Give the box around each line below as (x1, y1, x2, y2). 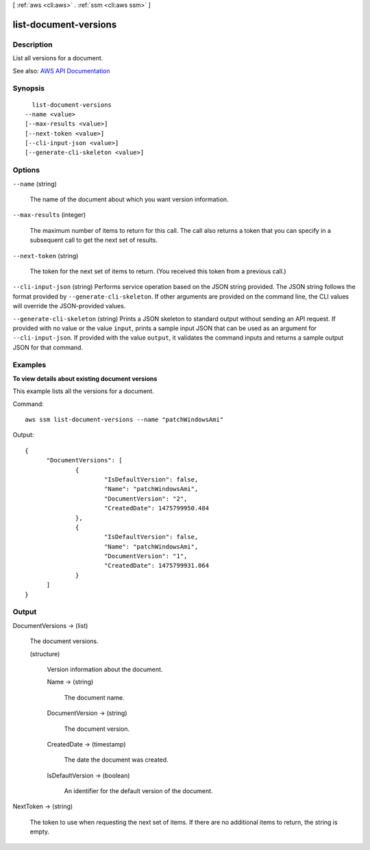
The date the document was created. (64, 755, 169, 764)
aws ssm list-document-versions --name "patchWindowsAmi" (25, 415, 224, 423)
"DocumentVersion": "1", (103, 552, 188, 560)
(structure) (29, 649, 60, 658)
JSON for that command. (12, 343, 84, 351)
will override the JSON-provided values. (12, 302, 126, 310)
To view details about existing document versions (12, 374, 158, 383)
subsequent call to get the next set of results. (29, 236, 158, 245)
